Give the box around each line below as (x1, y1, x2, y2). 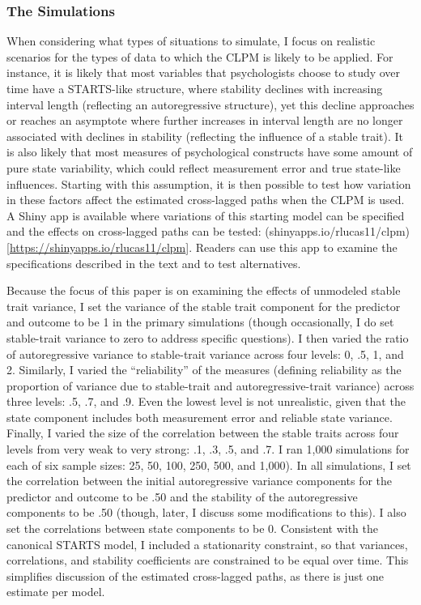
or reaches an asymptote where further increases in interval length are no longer (6, 112, 403, 129)
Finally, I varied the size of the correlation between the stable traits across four (6, 424, 399, 441)
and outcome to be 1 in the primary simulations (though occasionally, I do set (6, 313, 394, 330)
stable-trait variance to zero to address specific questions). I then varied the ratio (6, 329, 409, 346)
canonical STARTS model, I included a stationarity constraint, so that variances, (6, 535, 408, 552)
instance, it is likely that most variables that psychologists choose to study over (6, 64, 401, 81)
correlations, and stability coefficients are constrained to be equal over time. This (6, 552, 409, 569)
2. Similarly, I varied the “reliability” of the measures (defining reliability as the (6, 361, 402, 378)
